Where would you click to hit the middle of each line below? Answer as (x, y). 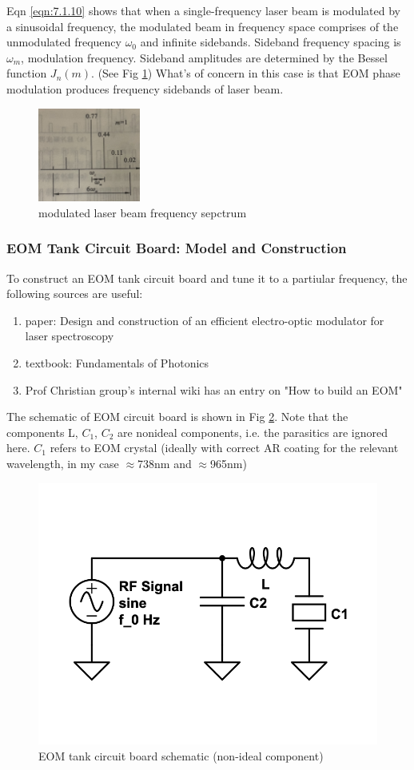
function (27, 73)
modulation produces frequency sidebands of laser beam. (145, 88)
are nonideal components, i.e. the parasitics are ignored (253, 432)
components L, (42, 432)
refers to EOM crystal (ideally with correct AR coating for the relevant (224, 448)
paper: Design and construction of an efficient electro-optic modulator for (205, 320)
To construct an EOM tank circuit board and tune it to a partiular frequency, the (207, 278)
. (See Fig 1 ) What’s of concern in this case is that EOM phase (246, 73)
